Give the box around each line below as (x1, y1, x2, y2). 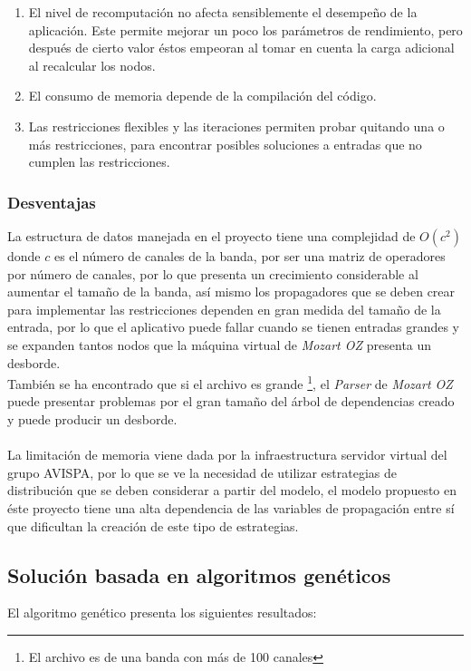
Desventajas (7, 190, 96, 213)
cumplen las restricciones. (28, 152, 170, 171)
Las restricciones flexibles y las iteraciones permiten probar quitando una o (28, 116, 445, 135)
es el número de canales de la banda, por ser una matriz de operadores (53, 246, 446, 265)
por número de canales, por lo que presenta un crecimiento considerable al (7, 264, 418, 283)
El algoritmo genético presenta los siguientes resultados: (7, 603, 317, 622)
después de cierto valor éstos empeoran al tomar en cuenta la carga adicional (28, 38, 455, 57)
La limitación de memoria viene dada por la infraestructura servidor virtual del (7, 445, 447, 464)
